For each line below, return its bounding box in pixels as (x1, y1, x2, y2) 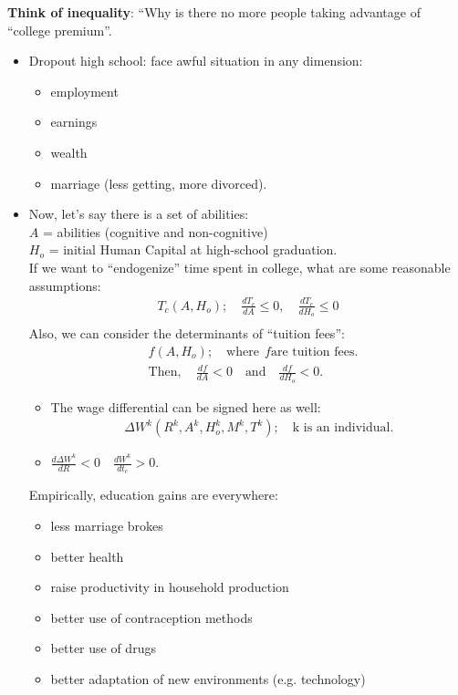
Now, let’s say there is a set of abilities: (28, 204, 249, 223)
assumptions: (28, 275, 101, 295)
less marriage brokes (50, 516, 163, 535)
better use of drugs (50, 638, 156, 658)
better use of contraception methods (50, 607, 253, 627)
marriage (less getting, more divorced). (50, 173, 267, 192)
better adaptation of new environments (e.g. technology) (50, 669, 366, 689)
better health (50, 546, 124, 565)
